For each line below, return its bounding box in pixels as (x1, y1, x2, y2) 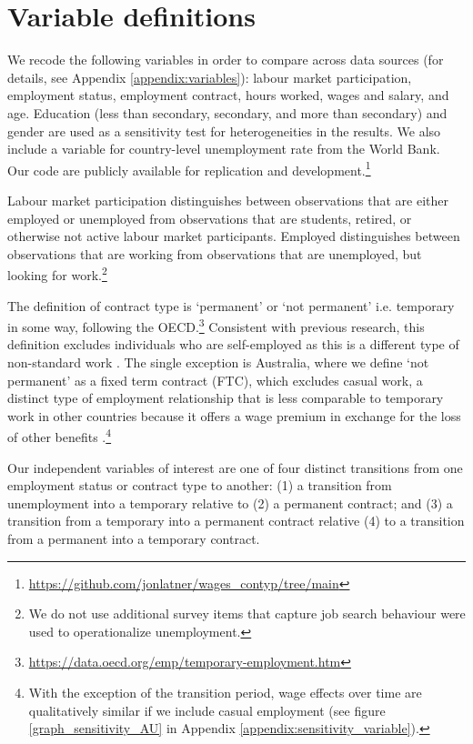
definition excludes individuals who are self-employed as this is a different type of (7, 335, 459, 354)
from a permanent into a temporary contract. (7, 529, 260, 548)
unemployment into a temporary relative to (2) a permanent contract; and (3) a (7, 493, 453, 512)
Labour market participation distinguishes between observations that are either (7, 190, 449, 209)
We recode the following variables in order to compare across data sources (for (7, 50, 444, 69)
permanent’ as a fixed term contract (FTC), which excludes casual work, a (7, 370, 423, 389)
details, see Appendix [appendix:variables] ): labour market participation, (7, 67, 412, 86)
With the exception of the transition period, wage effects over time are (28, 682, 422, 701)
